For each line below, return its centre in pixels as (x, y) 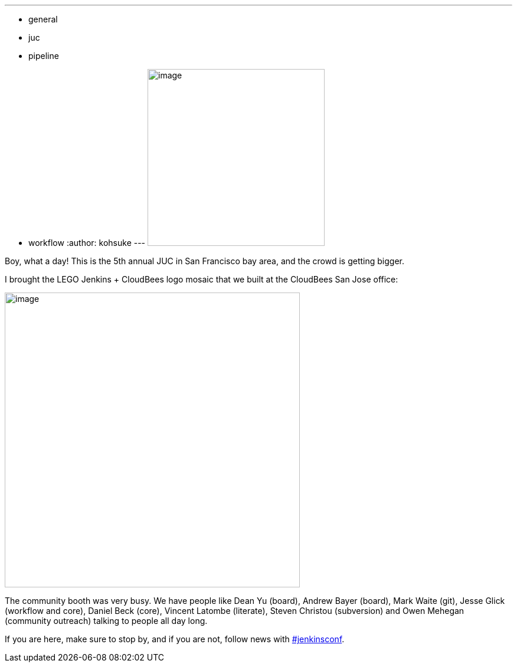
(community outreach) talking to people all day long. (106, 621)
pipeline (44, 56)
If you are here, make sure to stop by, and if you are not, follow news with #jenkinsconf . (175, 639)
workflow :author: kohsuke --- (87, 243)
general (43, 19)
